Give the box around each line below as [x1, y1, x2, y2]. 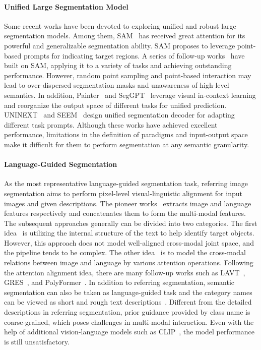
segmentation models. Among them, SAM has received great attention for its [4, 30, 245, 41]
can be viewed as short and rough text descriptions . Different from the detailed [4, 297, 252, 307]
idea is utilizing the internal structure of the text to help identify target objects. [4, 227, 254, 238]
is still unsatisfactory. [4, 336, 70, 346]
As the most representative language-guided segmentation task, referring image [4, 178, 248, 189]
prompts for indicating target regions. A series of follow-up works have [23, 50, 245, 61]
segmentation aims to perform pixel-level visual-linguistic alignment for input [4, 188, 242, 198]
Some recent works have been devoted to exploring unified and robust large [4, 20, 236, 31]
